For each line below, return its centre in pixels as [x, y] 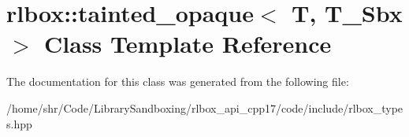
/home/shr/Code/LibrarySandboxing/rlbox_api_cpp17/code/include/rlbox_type [205, 107]
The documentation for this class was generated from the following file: [178, 81]
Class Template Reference [188, 44]
